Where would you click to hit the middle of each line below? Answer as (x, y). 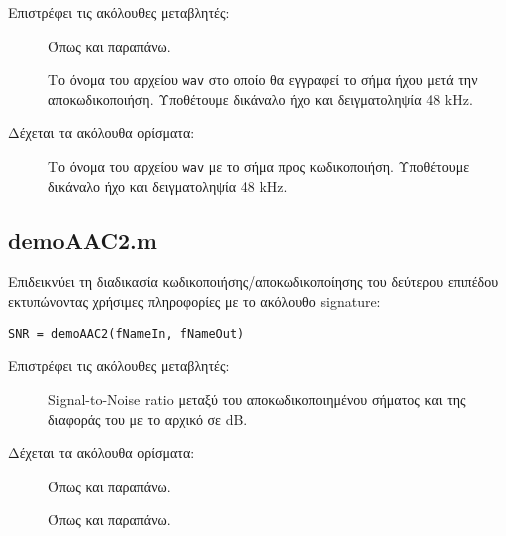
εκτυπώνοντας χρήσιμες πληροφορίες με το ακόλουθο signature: (194, 301)
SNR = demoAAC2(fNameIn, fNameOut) (126, 333)
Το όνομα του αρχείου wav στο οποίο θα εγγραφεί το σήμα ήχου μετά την (263, 79)
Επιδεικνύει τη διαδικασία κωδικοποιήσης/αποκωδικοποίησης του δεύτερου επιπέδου (253, 281)
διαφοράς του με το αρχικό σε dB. (148, 418)
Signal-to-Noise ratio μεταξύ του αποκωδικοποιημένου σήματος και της (257, 398)
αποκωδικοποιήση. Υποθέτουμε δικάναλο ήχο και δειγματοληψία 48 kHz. (260, 98)
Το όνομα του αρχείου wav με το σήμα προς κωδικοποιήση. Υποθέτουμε (259, 166)
